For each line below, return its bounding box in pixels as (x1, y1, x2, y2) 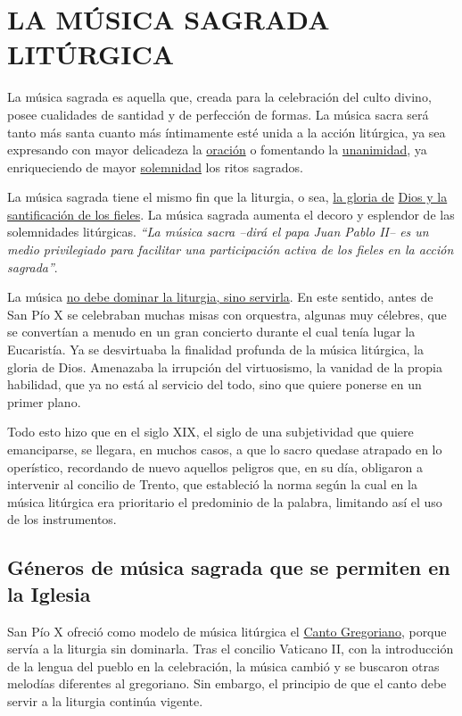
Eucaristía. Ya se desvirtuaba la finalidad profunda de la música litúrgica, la (7, 340, 424, 359)
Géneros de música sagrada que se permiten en (7, 554, 450, 581)
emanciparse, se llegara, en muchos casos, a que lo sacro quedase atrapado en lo (7, 440, 442, 458)
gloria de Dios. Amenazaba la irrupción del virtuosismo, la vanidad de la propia (7, 357, 442, 376)
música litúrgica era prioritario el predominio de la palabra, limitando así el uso (7, 492, 442, 511)
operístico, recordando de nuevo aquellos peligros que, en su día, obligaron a (7, 457, 424, 476)
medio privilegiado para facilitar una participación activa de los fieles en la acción (7, 240, 454, 259)
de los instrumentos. (7, 510, 117, 529)
